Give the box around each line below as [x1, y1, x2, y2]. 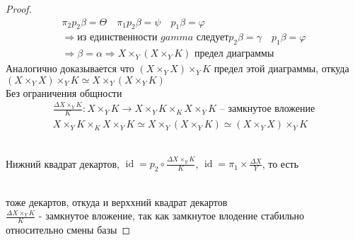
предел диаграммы [194, 49, 274, 59]
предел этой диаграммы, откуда [214, 61, 349, 76]
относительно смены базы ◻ [6, 222, 131, 237]
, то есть [262, 156, 299, 171]
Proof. [6, 1, 32, 16]
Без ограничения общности [6, 85, 122, 100]
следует [196, 33, 229, 43]
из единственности [77, 33, 158, 43]
